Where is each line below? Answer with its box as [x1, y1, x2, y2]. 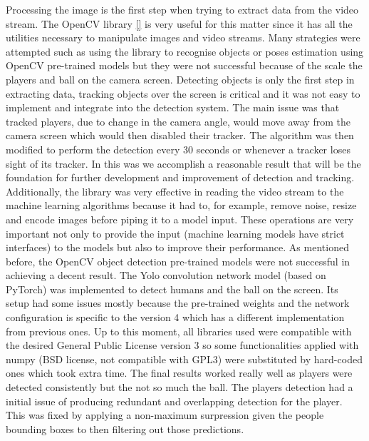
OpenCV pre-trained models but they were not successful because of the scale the [6, 58, 363, 73]
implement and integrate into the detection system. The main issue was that [6, 100, 340, 115]
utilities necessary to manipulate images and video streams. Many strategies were [6, 30, 360, 45]
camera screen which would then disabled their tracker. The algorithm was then [6, 128, 354, 143]
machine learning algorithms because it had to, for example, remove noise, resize [6, 198, 357, 213]
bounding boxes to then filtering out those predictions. [6, 421, 244, 436]
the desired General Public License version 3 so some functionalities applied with [6, 338, 359, 353]
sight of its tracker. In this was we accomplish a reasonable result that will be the [6, 156, 361, 171]
